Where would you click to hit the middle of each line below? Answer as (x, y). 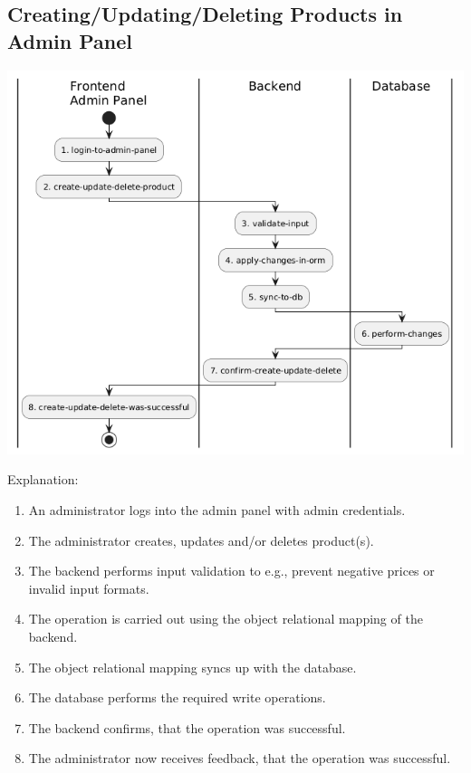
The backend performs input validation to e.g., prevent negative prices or (231, 571)
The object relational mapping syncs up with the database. (192, 667)
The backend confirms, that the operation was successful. (187, 727)
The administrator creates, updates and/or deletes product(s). (201, 540)
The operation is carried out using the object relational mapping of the (226, 619)
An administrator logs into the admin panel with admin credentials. (217, 510)
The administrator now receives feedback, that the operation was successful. (240, 758)
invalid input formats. (89, 588)
